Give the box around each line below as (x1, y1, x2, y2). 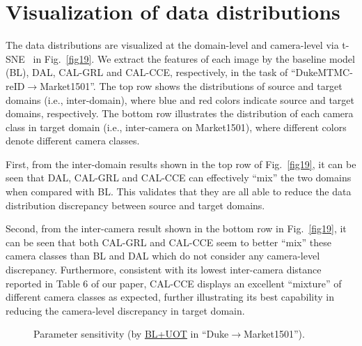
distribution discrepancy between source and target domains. (6, 197, 265, 212)
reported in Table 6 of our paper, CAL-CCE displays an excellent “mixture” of (6, 276, 342, 290)
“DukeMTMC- (290, 65, 353, 80)
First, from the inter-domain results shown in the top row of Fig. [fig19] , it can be (6, 156, 356, 171)
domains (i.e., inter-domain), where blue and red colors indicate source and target (6, 92, 354, 107)
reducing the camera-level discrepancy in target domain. (6, 303, 245, 317)
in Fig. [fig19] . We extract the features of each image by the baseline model (33, 51, 355, 66)
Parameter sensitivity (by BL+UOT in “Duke (33, 326, 229, 341)
